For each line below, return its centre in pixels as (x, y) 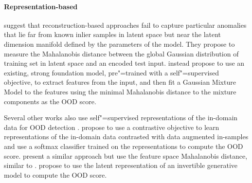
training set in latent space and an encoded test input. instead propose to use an (124, 63)
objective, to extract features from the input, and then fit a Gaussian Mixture (120, 82)
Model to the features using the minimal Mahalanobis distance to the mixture (120, 91)
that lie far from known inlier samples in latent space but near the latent (113, 34)
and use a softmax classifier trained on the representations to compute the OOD (124, 146)
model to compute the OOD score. (55, 174)
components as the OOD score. (50, 101)
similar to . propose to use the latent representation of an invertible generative (121, 165)
